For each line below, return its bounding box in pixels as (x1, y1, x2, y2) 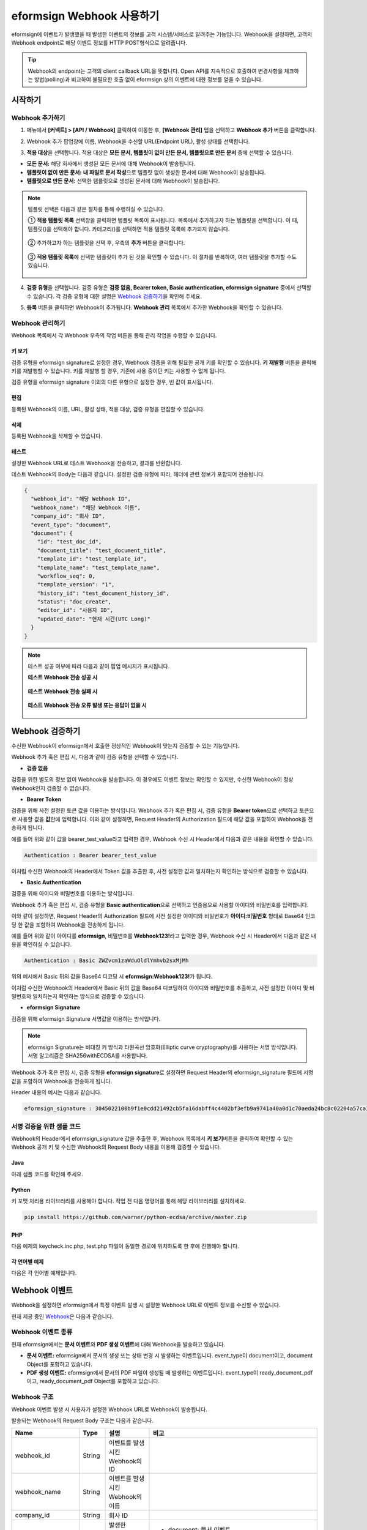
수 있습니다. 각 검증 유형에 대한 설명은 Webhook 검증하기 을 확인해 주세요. (26, 293, 202, 300)
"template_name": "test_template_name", (37, 564, 160, 571)
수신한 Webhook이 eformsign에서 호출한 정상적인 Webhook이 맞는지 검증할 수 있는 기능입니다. (11, 742, 240, 750)
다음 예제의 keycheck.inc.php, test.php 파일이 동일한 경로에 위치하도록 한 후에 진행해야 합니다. (11, 1242, 240, 1250)
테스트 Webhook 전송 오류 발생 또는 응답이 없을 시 (28, 701, 147, 709)
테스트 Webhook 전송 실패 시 (28, 687, 98, 695)
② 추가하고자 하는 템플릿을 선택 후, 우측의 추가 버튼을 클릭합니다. (28, 239, 185, 247)
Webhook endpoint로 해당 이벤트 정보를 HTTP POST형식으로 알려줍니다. (11, 39, 188, 46)
